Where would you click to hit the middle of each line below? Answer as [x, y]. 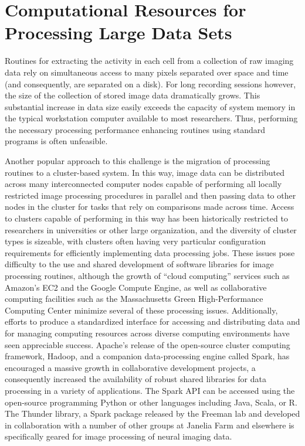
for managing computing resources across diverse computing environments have [147, 333]
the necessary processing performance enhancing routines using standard [135, 129]
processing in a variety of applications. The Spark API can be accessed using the [150, 390]
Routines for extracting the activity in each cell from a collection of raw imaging [149, 61]
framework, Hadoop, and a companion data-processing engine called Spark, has [147, 356]
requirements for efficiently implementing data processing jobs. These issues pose [150, 252]
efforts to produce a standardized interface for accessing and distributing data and [152, 321]
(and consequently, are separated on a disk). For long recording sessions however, [150, 84]
